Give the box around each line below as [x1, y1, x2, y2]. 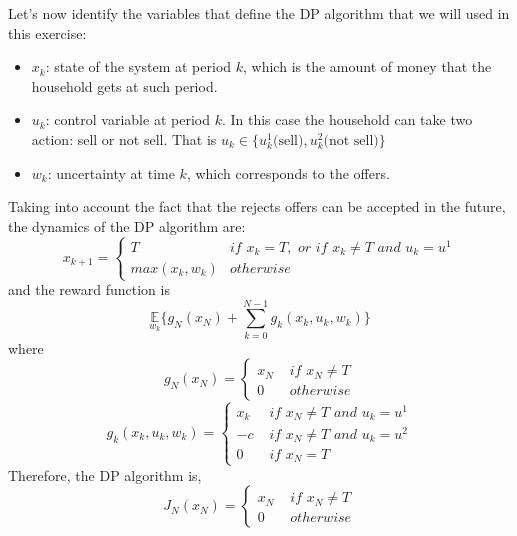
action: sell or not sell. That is [31, 128, 217, 149]
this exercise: [8, 22, 87, 43]
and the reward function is [8, 279, 170, 299]
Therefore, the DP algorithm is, [8, 464, 202, 485]
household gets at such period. [31, 75, 218, 96]
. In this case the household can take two [221, 109, 473, 130]
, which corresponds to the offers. [186, 162, 390, 183]
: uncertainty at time [47, 162, 175, 183]
